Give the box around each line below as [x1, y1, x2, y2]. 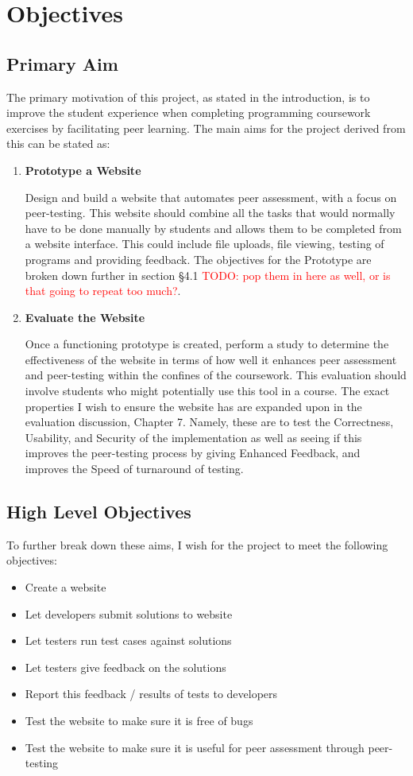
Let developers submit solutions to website [25, 605, 233, 622]
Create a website [25, 579, 106, 596]
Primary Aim [6, 51, 118, 76]
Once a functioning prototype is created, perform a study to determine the [25, 336, 389, 352]
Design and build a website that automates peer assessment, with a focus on [25, 188, 397, 205]
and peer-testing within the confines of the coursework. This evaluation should [25, 367, 407, 383]
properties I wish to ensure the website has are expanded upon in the [25, 398, 362, 414]
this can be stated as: [6, 135, 110, 152]
